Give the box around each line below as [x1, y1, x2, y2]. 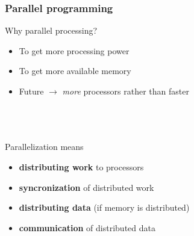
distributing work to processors [19, 160, 144, 173]
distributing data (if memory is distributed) [19, 201, 190, 214]
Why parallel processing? [5, 24, 98, 37]
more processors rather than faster [62, 85, 189, 97]
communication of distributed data [19, 221, 155, 234]
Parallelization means [5, 140, 84, 153]
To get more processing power [19, 44, 130, 57]
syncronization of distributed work [19, 181, 154, 193]
